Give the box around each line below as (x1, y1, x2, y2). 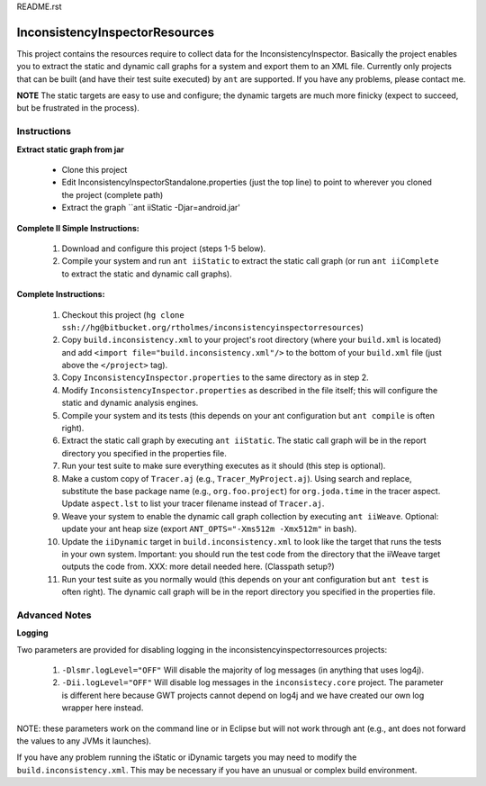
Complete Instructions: (16, 289, 105, 300)
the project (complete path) (61, 189, 164, 200)
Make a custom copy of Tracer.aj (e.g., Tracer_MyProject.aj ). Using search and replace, (61, 473, 412, 483)
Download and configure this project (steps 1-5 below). (61, 243, 266, 254)
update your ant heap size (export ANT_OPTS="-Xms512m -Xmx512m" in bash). (61, 523, 357, 535)
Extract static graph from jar (16, 144, 125, 155)
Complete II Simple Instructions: (16, 222, 139, 233)
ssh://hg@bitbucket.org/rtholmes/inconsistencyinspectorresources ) (61, 321, 364, 332)
